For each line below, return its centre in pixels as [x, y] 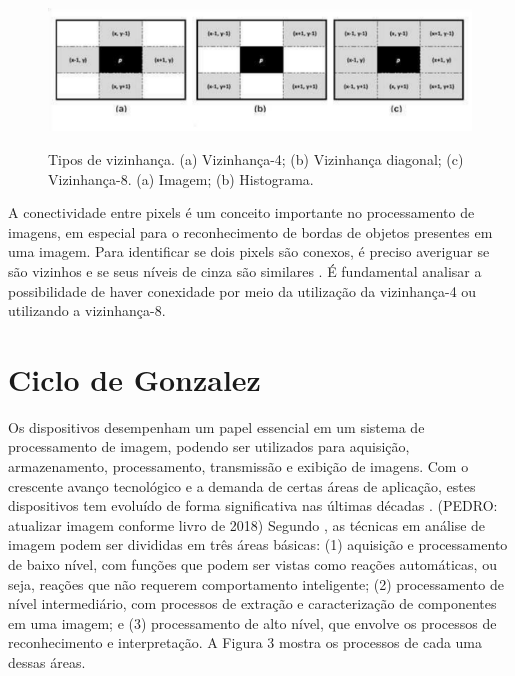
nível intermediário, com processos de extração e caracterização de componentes [252, 603]
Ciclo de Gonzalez [134, 378]
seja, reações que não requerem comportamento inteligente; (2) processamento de [256, 583]
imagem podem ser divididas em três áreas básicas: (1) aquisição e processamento [258, 544]
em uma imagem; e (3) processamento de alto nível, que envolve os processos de [252, 622]
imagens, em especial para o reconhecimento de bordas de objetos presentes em [250, 231]
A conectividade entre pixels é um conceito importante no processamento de [241, 212]
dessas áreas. [47, 661]
